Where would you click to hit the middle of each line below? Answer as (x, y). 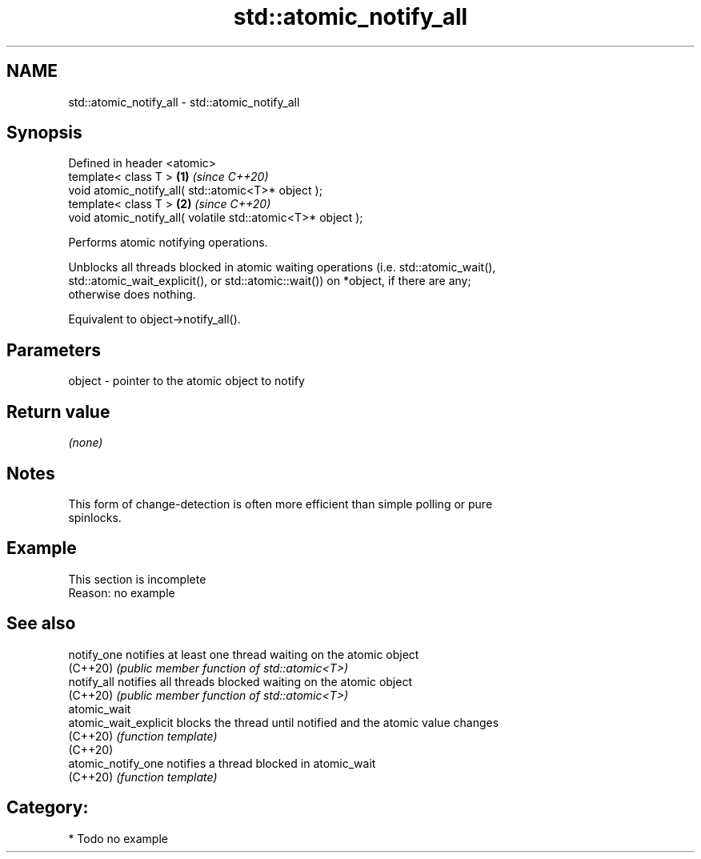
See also (41, 624)
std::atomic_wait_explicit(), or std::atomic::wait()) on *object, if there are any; (270, 281)
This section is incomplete (137, 579)
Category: (48, 808)
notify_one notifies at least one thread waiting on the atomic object (244, 654)
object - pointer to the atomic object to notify (186, 381)
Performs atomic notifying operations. (168, 243)
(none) (86, 443)
